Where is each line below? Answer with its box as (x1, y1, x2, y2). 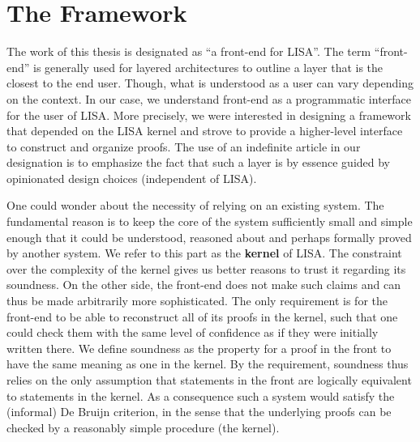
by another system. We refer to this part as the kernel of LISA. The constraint (6, 244, 402, 261)
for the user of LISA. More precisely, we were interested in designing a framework (6, 106, 411, 123)
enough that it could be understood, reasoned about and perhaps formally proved (6, 228, 412, 245)
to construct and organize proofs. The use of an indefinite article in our (6, 138, 361, 155)
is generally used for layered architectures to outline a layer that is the (33, 58, 384, 75)
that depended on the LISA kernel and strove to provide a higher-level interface (6, 122, 403, 139)
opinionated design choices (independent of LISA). (6, 169, 257, 186)
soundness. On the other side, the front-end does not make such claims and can (6, 276, 401, 293)
